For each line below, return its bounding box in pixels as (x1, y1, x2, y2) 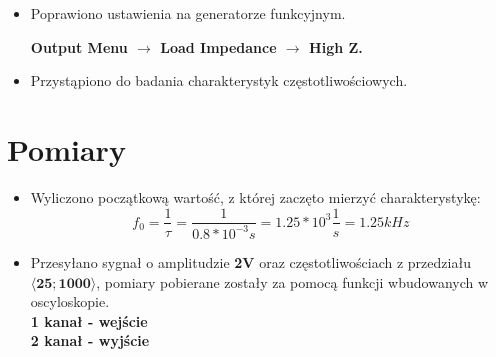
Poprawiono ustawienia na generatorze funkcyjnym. (30, 3, 346, 23)
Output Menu (30, 36, 128, 57)
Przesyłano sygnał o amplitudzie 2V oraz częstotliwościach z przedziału (30, 251, 471, 272)
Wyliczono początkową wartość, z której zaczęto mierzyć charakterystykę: (30, 186, 481, 207)
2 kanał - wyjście (30, 330, 150, 351)
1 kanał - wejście (30, 310, 148, 331)
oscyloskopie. (30, 291, 110, 312)
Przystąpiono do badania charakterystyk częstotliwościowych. (30, 70, 408, 91)
